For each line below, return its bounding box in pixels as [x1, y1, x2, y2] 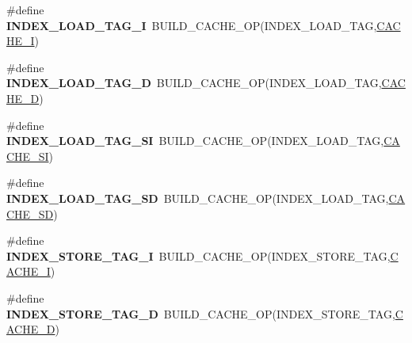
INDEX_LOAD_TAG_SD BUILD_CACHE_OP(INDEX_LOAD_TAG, [6, 189, 389, 206]
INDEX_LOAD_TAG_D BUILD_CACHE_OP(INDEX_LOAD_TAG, [6, 74, 382, 91]
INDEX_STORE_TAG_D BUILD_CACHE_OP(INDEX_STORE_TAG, [6, 305, 395, 322]
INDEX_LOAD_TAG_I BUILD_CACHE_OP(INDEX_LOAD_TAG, [6, 17, 377, 33]
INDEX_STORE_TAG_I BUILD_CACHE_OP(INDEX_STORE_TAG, [6, 247, 391, 264]
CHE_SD [6, 205, 54, 222]
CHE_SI [6, 147, 49, 164]
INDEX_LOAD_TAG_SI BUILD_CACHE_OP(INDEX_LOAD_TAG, [6, 132, 384, 149]
